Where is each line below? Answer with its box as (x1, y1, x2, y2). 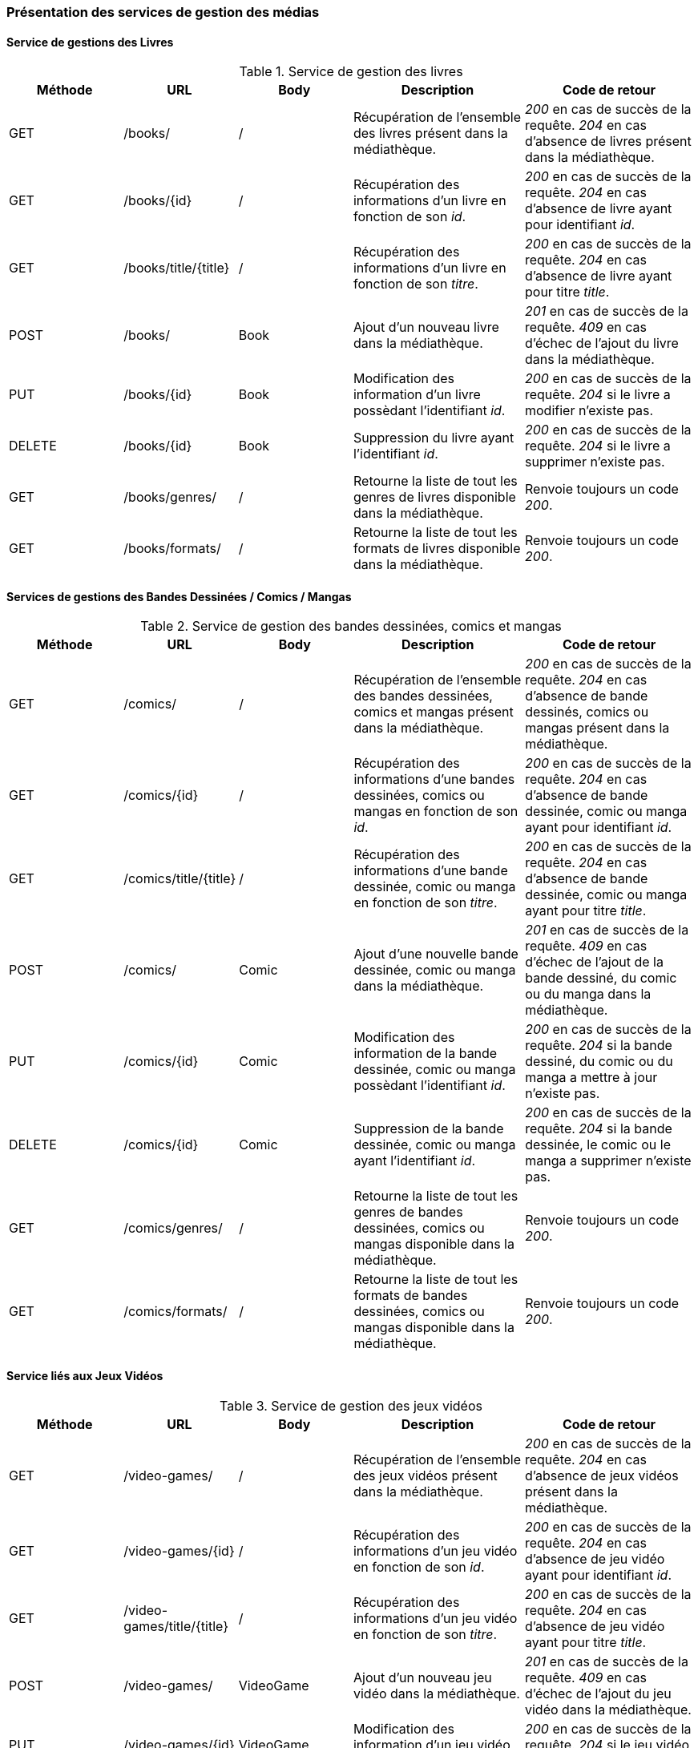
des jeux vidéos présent (353, 1467, 498, 1484)
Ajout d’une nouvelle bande (353, 946, 518, 963)
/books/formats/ (123, 540, 221, 557)
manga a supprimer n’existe (525, 1153, 692, 1169)
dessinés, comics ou (525, 704, 649, 721)
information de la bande (353, 1045, 498, 1062)
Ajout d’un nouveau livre (353, 319, 499, 336)
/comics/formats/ (123, 1303, 228, 1320)
